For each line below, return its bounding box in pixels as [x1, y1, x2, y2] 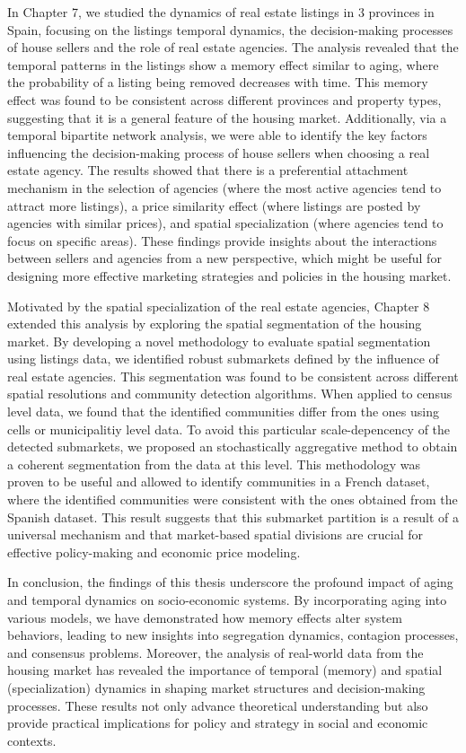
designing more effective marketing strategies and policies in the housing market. [7, 266, 452, 285]
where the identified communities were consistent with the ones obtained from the [7, 490, 458, 509]
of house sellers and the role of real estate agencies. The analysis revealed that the [7, 38, 459, 57]
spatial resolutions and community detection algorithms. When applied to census [7, 384, 453, 403]
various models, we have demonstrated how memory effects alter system [7, 608, 402, 626]
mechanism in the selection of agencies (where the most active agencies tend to [7, 178, 442, 197]
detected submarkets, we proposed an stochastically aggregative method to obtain [7, 437, 458, 456]
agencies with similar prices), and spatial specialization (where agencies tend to [7, 214, 444, 232]
